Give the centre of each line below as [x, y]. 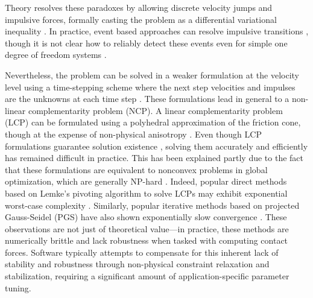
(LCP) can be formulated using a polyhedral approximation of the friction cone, [153, 122]
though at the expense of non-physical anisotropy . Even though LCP [133, 134]
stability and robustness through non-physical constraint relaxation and [137, 264]
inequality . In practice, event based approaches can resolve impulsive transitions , [157, 31]
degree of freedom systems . [56, 55]
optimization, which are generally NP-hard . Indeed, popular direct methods [146, 181]
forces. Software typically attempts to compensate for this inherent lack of [142, 252]
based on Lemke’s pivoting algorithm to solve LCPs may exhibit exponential [146, 193]
